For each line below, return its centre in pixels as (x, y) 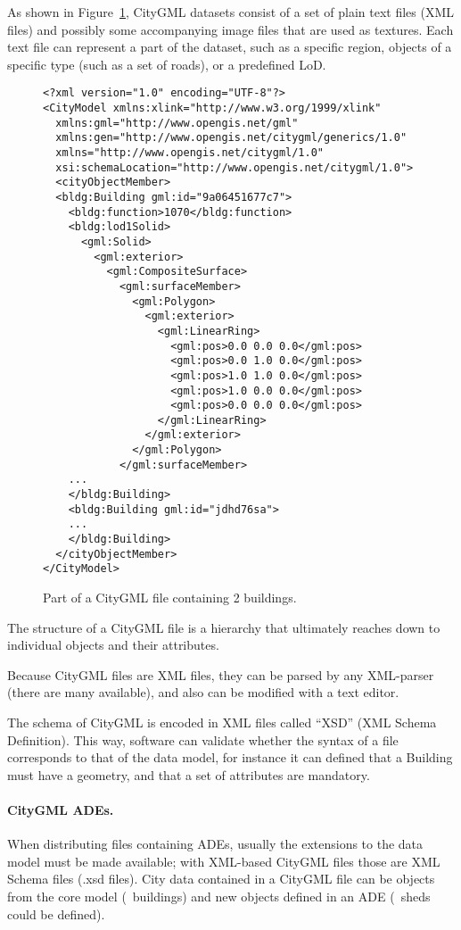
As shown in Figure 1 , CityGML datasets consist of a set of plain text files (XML (231, 12)
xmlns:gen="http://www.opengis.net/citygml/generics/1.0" (231, 138)
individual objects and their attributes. (113, 645)
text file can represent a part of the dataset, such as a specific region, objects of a (230, 47)
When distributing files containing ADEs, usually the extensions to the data (215, 844)
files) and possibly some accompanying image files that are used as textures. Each (230, 29)
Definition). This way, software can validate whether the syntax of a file (203, 739)
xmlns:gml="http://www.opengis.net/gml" (177, 123)
